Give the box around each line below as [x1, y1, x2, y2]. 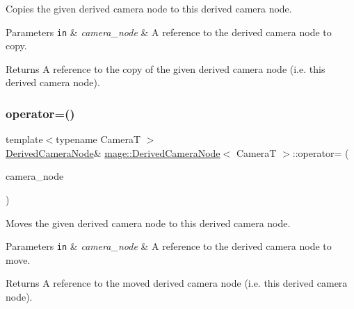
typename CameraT [56, 132, 141, 147]
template [6, 132, 43, 147]
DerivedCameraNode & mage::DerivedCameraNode [6, 145, 220, 160]
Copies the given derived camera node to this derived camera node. [6, 1, 292, 15]
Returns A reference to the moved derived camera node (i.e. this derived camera [6, 276, 348, 290]
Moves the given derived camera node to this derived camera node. [6, 215, 291, 230]
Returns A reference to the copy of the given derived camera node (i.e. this [6, 61, 325, 76]
